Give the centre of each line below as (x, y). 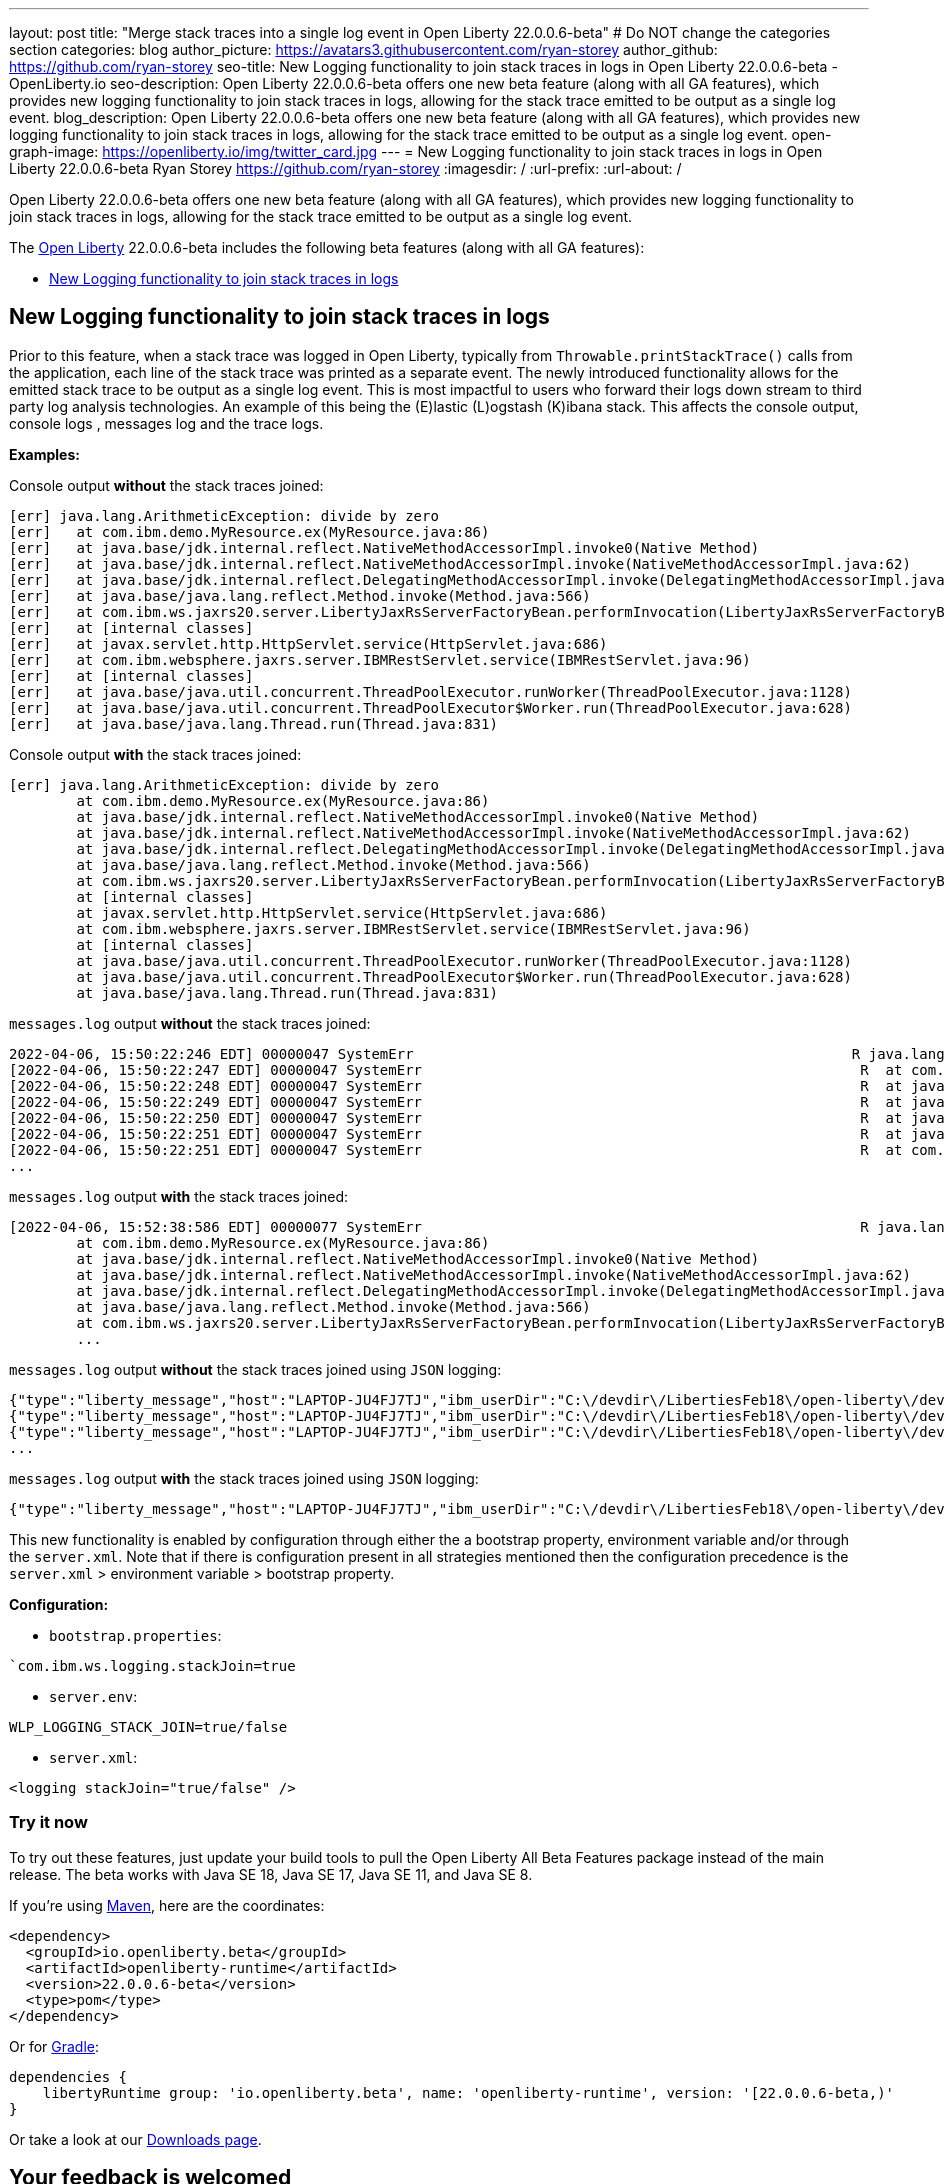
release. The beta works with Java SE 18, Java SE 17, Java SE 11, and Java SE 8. (271, 1874)
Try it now (48, 1822)
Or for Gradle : (54, 2046)
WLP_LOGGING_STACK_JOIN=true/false (148, 1726)
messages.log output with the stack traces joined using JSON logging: (244, 1478)
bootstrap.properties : (135, 1635)
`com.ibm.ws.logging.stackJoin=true (152, 1665)
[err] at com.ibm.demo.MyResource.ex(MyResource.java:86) (249, 531)
